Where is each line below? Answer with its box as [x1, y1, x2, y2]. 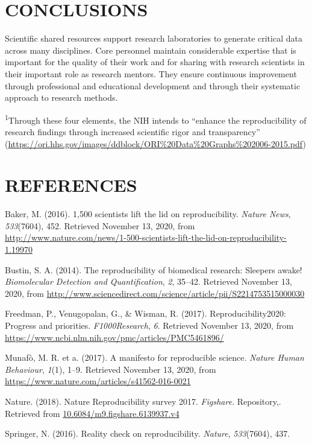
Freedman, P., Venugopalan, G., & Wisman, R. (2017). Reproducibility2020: [5, 307, 286, 320]
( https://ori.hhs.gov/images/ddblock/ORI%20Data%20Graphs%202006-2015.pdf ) [5, 137, 306, 150]
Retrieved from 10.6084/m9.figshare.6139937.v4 [5, 407, 179, 419]
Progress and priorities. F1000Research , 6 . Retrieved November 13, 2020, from [5, 319, 294, 331]
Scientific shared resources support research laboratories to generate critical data [5, 32, 302, 45]
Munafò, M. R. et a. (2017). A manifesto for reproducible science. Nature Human [5, 351, 304, 364]
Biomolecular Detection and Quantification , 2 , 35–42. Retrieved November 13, [5, 275, 292, 288]
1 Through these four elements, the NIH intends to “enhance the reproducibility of [5, 112, 307, 126]
